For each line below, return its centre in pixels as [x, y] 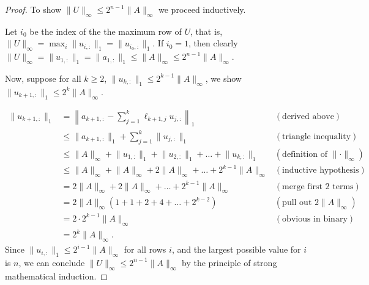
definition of [305, 154]
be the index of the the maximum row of [106, 31]
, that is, [207, 31]
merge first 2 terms [318, 186]
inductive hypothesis [321, 171]
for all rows [145, 249]
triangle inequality [317, 136]
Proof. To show [33, 9]
